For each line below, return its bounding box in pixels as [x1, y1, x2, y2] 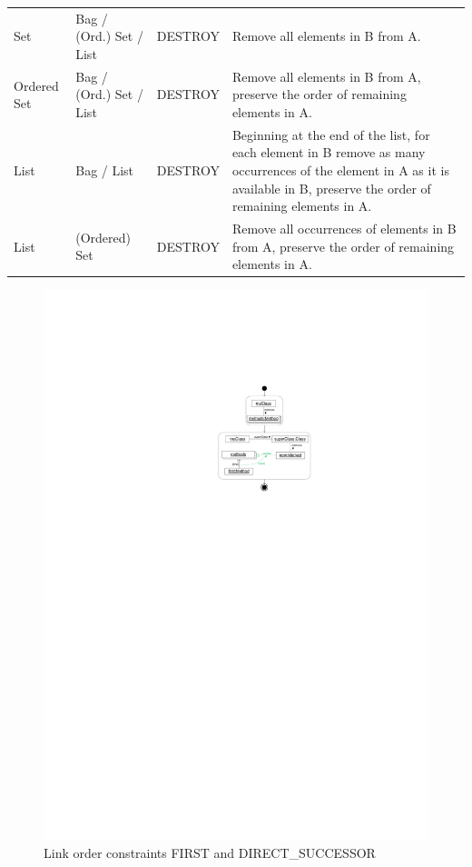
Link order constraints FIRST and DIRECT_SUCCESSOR [44, 843, 376, 862]
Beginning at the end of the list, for [231, 125, 430, 144]
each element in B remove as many [231, 143, 426, 162]
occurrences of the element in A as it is [231, 161, 449, 179]
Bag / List [75, 161, 134, 179]
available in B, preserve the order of [231, 178, 431, 197]
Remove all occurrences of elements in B [231, 219, 457, 238]
